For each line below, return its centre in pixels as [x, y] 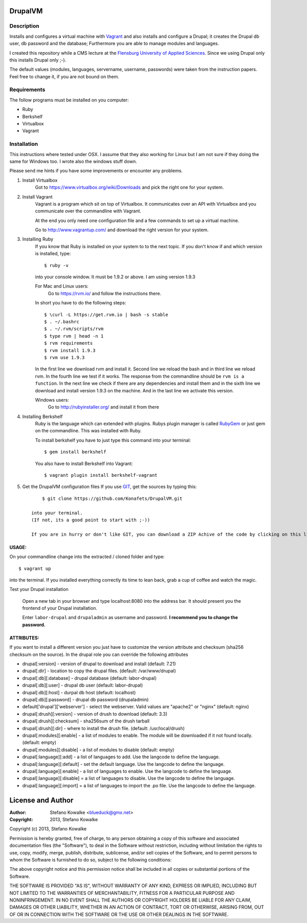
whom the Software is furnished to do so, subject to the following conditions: [91, 860]
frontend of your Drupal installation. [60, 608]
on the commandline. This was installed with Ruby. [88, 431]
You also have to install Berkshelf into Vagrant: [84, 464]
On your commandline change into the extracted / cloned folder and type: [87, 557]
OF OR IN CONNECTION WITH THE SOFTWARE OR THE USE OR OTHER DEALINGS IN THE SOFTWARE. [119, 914]
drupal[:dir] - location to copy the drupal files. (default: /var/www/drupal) [99, 671]
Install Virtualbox [40, 180]
